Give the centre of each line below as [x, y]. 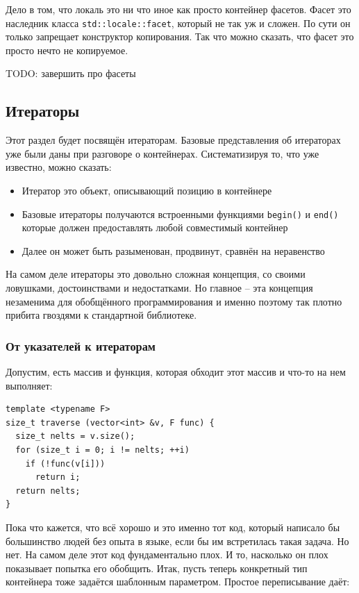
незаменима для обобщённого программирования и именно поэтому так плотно [174, 301]
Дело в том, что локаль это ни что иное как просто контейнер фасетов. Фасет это [178, 9]
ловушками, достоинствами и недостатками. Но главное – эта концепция [159, 288]
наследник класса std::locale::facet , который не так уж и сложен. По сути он [178, 23]
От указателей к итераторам [81, 345]
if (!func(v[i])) [65, 463]
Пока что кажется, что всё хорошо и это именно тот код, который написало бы [173, 527]
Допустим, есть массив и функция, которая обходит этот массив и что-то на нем [176, 372]
